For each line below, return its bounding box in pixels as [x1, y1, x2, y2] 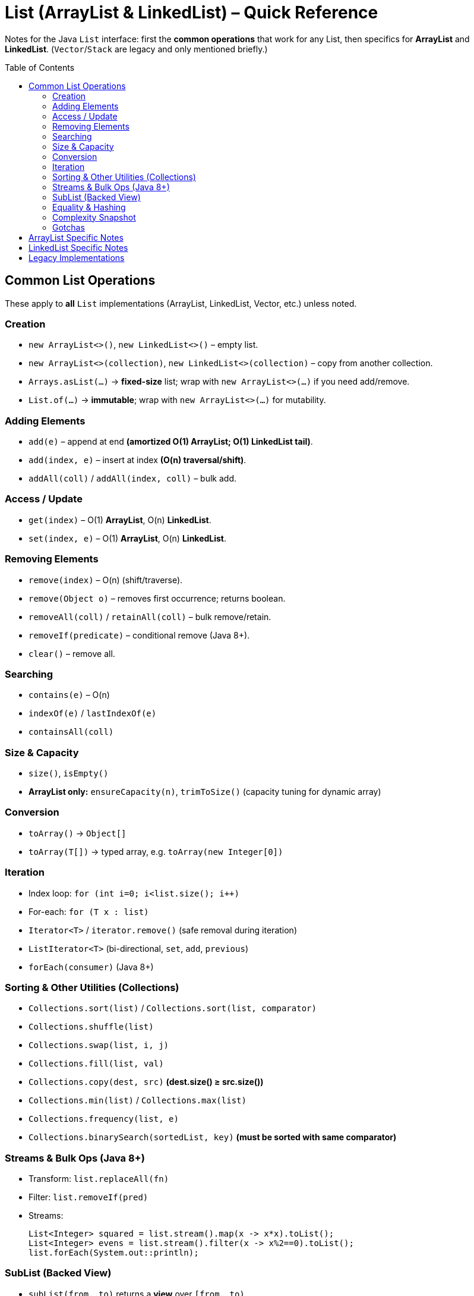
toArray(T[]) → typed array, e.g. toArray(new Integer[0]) [29, 846, 283, 857]
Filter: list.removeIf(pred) [29, 1192, 148, 1203]
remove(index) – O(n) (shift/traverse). [29, 574, 183, 585]
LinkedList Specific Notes [29, 242, 128, 253]
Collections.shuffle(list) [29, 1022, 154, 1032]
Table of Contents [5, 62, 75, 73]
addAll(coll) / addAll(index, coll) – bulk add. [29, 473, 237, 484]
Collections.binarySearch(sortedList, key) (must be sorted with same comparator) [29, 1132, 397, 1143]
